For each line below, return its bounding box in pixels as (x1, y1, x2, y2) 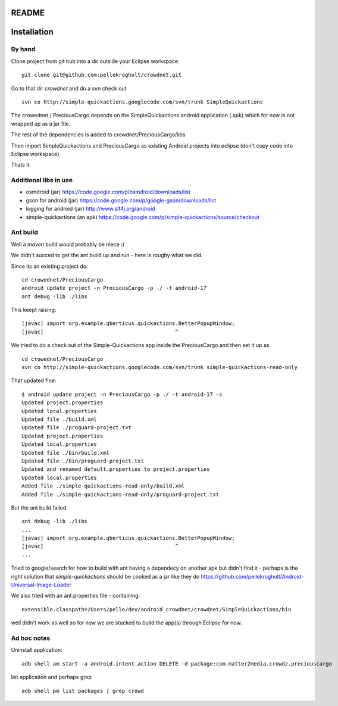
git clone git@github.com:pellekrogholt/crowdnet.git (21, 71, 181, 79)
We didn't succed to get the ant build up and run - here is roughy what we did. (11, 252, 203, 259)
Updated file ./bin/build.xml (21, 449, 110, 456)
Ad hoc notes (11, 634, 51, 642)
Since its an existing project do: (11, 263, 89, 270)
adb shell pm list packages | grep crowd (21, 688, 144, 694)
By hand (11, 45, 36, 54)
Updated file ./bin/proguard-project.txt (21, 457, 144, 464)
